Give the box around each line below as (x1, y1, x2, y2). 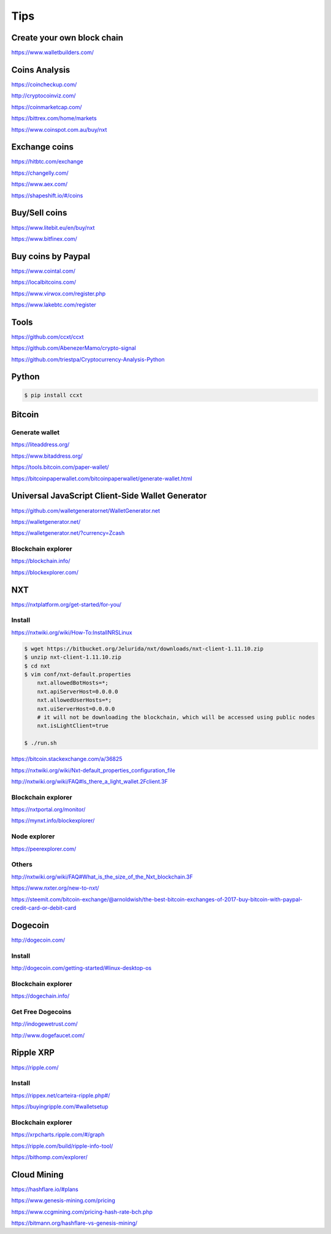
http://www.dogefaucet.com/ (11, 1031, 85, 1039)
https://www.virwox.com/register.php (11, 290, 106, 297)
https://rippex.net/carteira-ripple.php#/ (11, 1091, 110, 1099)
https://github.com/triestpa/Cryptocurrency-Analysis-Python (11, 355, 165, 363)
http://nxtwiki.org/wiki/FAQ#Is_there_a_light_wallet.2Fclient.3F (11, 778, 168, 785)
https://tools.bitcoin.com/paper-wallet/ (11, 463, 110, 471)
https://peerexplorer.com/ (11, 845, 77, 852)
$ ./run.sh (24, 740, 57, 747)
